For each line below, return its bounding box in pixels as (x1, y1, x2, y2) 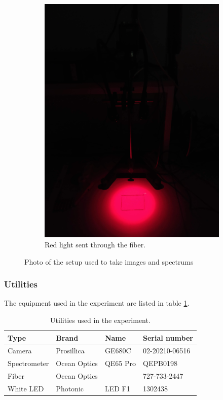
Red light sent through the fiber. (45, 239, 146, 250)
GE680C (104, 345, 131, 356)
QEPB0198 (143, 358, 177, 369)
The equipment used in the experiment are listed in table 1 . (4, 298, 190, 308)
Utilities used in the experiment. (50, 315, 151, 325)
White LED (8, 383, 44, 394)
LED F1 (104, 383, 130, 394)
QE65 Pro (104, 358, 136, 369)
